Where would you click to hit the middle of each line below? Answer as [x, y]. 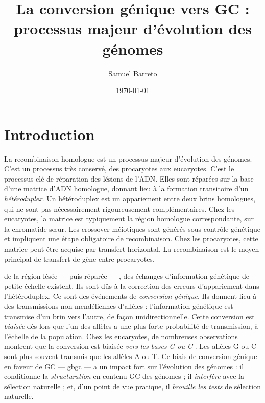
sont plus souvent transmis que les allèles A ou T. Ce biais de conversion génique [131, 356]
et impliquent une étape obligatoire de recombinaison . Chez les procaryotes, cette [131, 239]
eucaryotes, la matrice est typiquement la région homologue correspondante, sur [129, 219]
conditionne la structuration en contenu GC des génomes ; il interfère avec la [124, 376]
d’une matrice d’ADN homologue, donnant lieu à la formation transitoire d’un [126, 188]
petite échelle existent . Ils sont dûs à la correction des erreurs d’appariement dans [132, 286]
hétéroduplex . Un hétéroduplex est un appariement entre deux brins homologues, [130, 198]
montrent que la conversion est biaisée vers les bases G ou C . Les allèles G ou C [130, 346]
